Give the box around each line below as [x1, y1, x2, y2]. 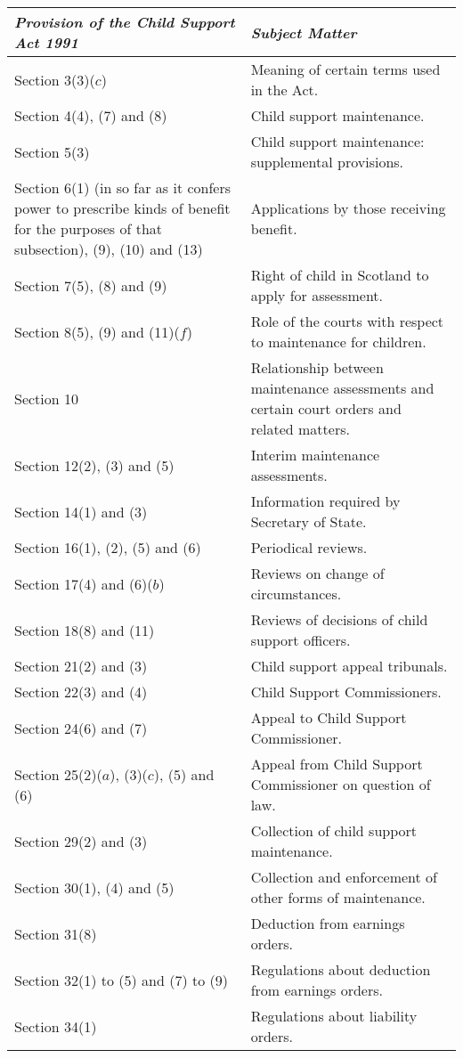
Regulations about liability [250, 1005, 418, 1026]
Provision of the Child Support [14, 12, 235, 32]
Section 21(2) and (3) [14, 655, 148, 676]
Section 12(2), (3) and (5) [14, 454, 175, 476]
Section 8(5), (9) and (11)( [14, 321, 180, 342]
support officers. [250, 630, 351, 650]
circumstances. [250, 583, 342, 604]
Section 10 [14, 387, 79, 409]
